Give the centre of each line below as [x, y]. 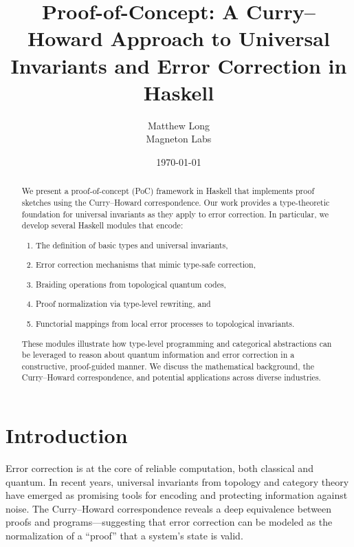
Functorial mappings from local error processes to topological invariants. [165, 323]
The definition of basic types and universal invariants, [132, 245]
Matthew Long [179, 125]
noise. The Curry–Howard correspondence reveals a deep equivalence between [169, 508]
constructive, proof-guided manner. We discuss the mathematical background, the [168, 366]
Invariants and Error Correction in [179, 65]
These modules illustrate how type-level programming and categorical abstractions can [177, 343]
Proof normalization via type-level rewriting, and [123, 304]
